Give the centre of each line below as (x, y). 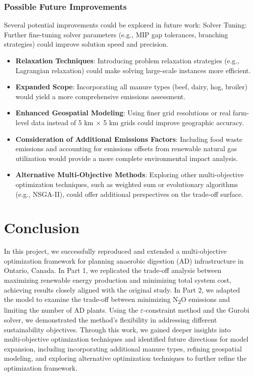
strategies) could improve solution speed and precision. (86, 44)
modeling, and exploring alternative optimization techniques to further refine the (125, 358)
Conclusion (42, 228)
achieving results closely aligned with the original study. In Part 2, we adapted (122, 289)
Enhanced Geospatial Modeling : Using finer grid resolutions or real (123, 113)
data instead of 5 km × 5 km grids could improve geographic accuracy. (138, 122)
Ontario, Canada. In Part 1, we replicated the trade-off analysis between (113, 270)
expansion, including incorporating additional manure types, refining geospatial (123, 348)
